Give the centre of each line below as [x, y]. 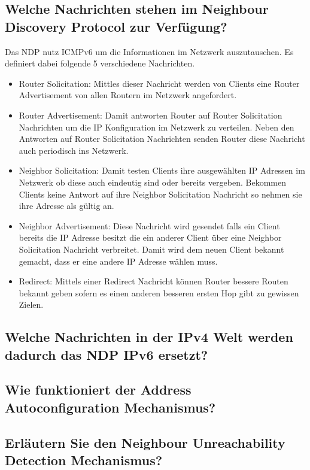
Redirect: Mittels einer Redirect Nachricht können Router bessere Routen [154, 281]
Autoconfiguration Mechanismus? [110, 407]
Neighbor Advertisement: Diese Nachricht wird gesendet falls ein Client [149, 225]
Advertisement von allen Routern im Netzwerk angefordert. [128, 95]
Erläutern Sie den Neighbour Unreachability [145, 442]
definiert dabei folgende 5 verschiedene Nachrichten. [100, 63]
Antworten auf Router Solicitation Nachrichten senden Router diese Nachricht [162, 139]
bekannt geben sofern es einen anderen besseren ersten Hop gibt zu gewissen [159, 292]
